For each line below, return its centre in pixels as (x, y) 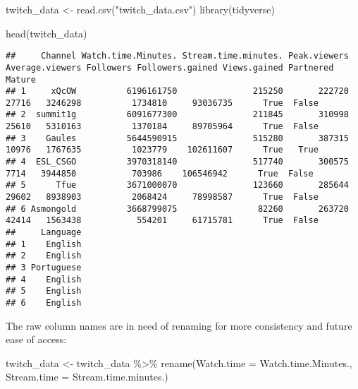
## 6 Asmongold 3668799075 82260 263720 (177, 209)
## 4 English (44, 279)
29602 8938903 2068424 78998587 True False (162, 197)
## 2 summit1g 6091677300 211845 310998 (177, 115)
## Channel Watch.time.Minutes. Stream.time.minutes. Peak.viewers (177, 56)
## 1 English (44, 244)
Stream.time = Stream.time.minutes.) (87, 377)
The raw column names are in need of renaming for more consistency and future (179, 325)
